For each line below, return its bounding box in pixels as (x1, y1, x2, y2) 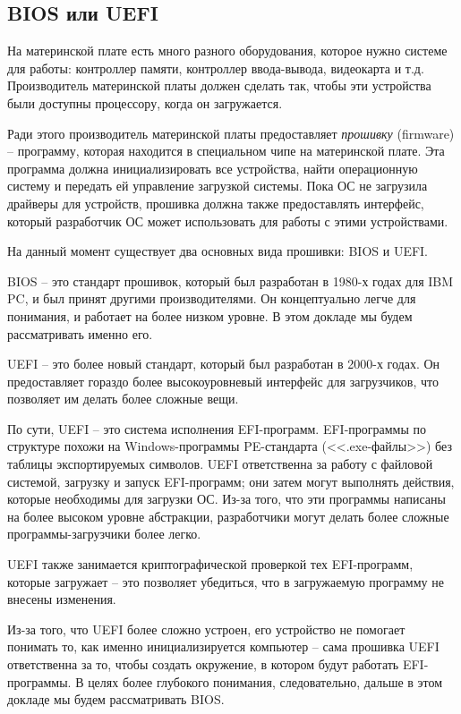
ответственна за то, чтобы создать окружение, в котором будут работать (7, 655, 399, 674)
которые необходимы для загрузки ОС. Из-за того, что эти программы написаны (7, 489, 446, 508)
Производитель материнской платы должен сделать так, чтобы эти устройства (7, 76, 431, 95)
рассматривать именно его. (7, 324, 153, 343)
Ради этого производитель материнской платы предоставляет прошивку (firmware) (7, 123, 455, 142)
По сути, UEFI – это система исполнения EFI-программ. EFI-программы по (7, 419, 427, 438)
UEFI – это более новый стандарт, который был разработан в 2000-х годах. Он (7, 354, 440, 373)
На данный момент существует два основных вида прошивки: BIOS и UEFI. (7, 242, 429, 260)
